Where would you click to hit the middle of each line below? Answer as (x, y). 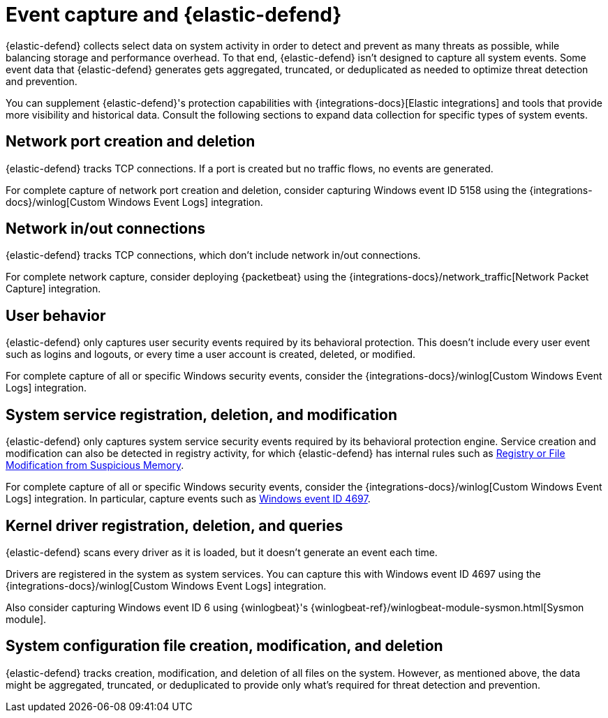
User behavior (56, 315)
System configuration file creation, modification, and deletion (224, 646)
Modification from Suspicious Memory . (95, 465)
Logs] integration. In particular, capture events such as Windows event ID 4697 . (188, 499)
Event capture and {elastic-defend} (174, 15)
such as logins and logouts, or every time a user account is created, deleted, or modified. (211, 354)
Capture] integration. (53, 289)
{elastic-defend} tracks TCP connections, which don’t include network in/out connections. (213, 255)
